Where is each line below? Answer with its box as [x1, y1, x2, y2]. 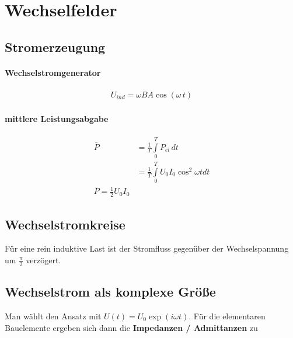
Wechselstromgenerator [5, 66, 101, 78]
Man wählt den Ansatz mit [5, 310, 102, 322]
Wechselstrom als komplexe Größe [5, 283, 216, 301]
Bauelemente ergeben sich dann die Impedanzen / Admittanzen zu [5, 321, 258, 333]
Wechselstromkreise [5, 215, 125, 233]
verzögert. [26, 253, 61, 266]
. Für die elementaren [189, 310, 266, 322]
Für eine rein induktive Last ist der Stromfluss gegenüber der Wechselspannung [5, 242, 289, 255]
